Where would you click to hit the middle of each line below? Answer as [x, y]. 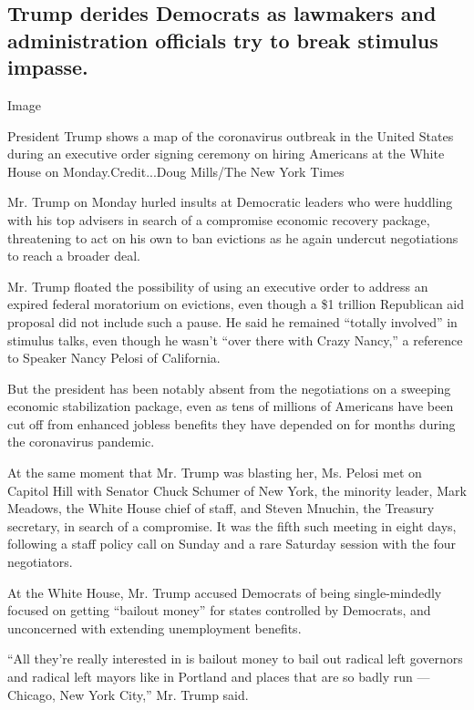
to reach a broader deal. [74, 256]
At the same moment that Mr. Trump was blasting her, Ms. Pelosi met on [215, 473]
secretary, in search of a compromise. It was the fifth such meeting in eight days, [232, 525]
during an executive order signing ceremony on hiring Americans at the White [226, 154]
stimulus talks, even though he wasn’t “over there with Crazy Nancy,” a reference [235, 340]
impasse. [48, 67]
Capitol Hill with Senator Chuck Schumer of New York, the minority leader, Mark [237, 490]
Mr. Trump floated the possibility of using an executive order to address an [218, 286]
